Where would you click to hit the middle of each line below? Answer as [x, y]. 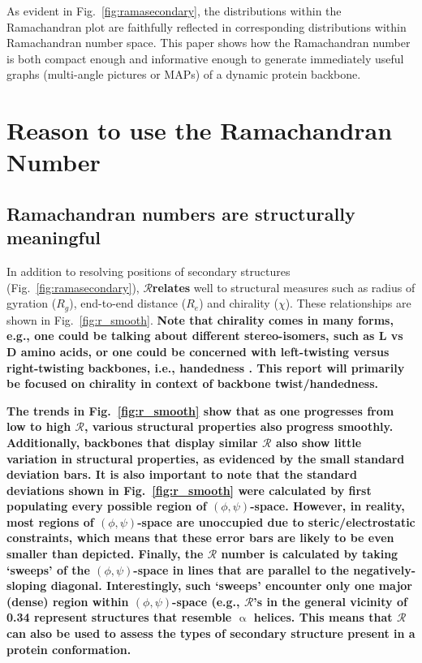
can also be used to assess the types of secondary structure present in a [211, 633]
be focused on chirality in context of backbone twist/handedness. [192, 383]
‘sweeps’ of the [48, 569]
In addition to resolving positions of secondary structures [149, 271]
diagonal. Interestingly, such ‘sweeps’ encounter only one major [231, 586]
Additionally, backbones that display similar [132, 442]
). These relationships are [348, 303]
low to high [39, 426]
